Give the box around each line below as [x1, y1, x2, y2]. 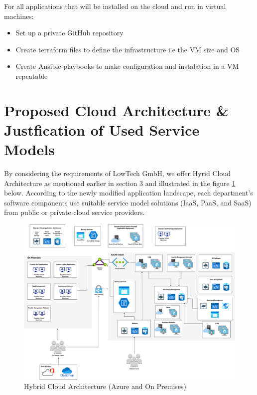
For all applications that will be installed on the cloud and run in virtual [4, 1, 226, 11]
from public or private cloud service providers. [4, 207, 145, 217]
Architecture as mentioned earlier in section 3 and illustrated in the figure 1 [4, 178, 236, 188]
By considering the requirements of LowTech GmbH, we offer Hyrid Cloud [4, 168, 231, 179]
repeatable [15, 70, 48, 81]
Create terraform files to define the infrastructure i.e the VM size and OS [15, 44, 240, 54]
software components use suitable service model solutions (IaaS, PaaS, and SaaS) [4, 197, 252, 207]
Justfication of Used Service [4, 119, 200, 140]
